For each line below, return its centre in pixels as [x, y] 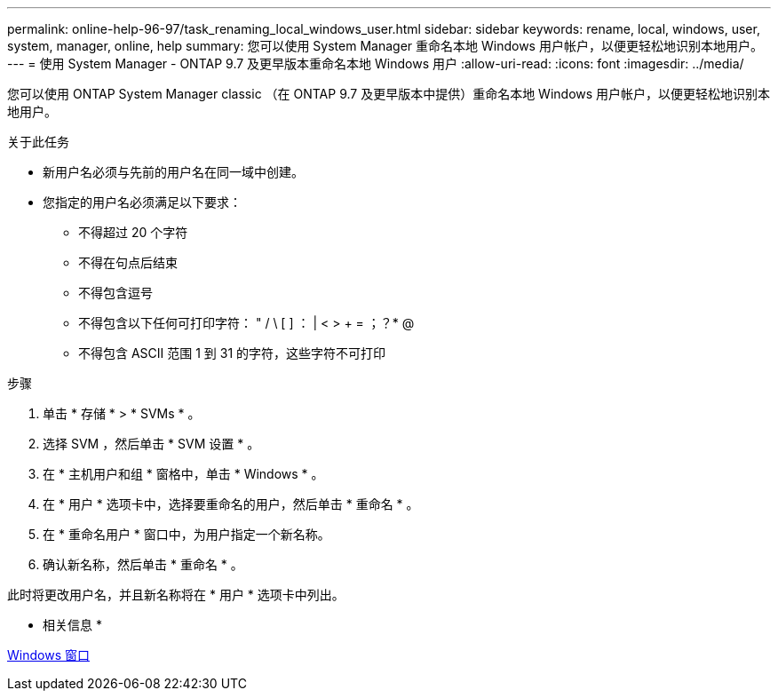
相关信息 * [72, 625]
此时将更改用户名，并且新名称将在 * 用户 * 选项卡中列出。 [176, 595]
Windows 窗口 [48, 655]
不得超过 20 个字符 [133, 232]
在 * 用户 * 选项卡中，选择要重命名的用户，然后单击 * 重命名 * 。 [231, 504]
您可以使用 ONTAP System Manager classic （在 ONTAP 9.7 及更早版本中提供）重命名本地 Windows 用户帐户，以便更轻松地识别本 [389, 94]
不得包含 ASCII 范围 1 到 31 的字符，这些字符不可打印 [232, 353]
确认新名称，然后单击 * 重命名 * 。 [143, 564]
